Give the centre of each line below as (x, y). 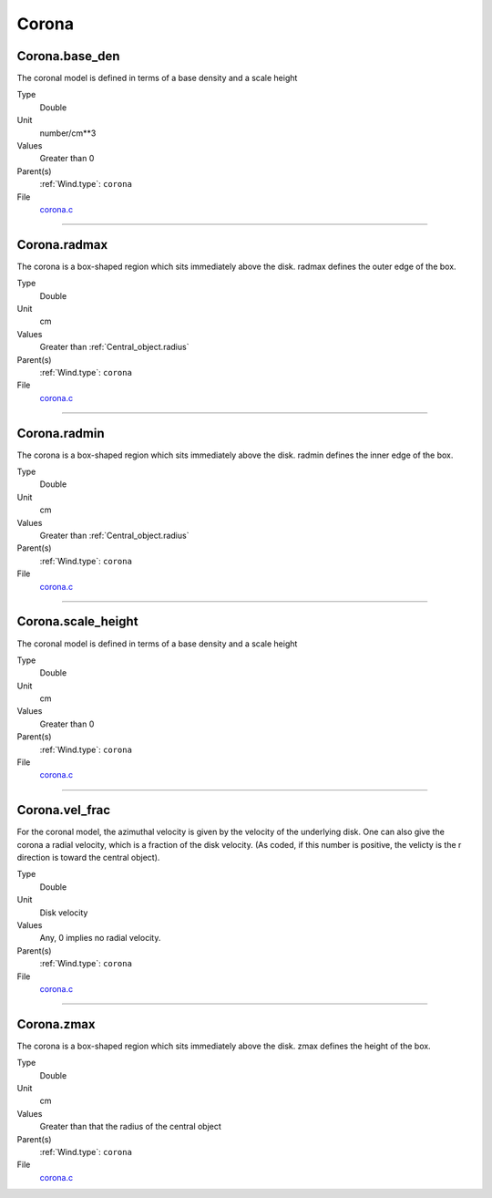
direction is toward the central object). (88, 858)
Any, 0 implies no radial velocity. (100, 938)
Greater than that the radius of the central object (131, 1127)
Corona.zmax (56, 1024)
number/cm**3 (68, 133)
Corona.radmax (62, 245)
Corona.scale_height (77, 621)
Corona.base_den (68, 56)
